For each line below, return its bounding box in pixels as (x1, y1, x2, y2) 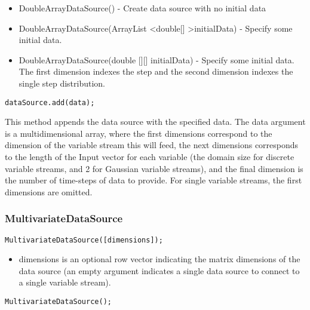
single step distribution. (19, 76, 105, 89)
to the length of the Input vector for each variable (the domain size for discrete (5, 151, 294, 162)
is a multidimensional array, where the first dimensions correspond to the (5, 127, 272, 139)
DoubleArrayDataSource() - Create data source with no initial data (19, 2, 266, 14)
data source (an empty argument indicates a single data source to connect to (19, 264, 300, 277)
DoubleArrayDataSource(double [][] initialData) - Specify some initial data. (19, 53, 294, 66)
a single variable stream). (19, 276, 111, 288)
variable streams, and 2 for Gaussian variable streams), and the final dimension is (5, 162, 303, 174)
